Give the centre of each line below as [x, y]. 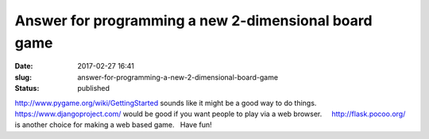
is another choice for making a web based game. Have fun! [113, 125]
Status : [27, 88]
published [94, 88]
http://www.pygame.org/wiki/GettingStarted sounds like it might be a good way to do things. [166, 103]
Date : [24, 66]
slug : [23, 77]
